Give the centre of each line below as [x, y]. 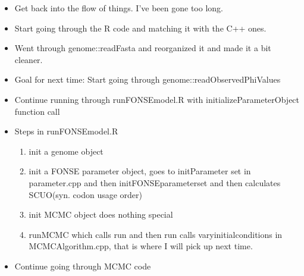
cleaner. [29, 59]
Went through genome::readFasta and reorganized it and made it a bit [143, 48]
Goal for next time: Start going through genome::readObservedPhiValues [148, 79]
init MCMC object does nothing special [101, 214]
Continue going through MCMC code [83, 266]
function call [37, 111]
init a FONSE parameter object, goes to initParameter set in [140, 171]
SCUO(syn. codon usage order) [86, 194]
